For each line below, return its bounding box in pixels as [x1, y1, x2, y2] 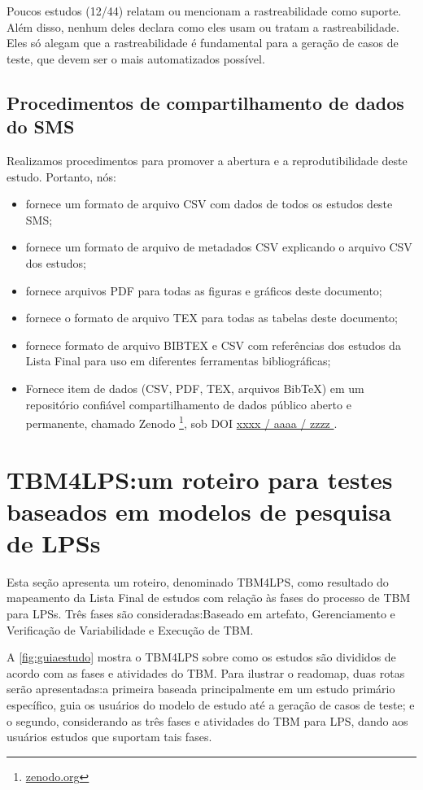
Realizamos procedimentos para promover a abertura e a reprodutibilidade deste [7, 151, 408, 168]
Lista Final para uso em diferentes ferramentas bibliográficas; [25, 352, 331, 369]
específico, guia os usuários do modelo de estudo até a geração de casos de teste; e [7, 696, 415, 713]
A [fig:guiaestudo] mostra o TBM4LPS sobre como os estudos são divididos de [7, 648, 396, 666]
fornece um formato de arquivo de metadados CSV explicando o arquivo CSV [25, 238, 412, 255]
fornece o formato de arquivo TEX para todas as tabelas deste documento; [25, 309, 398, 326]
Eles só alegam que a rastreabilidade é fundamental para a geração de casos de [7, 34, 399, 51]
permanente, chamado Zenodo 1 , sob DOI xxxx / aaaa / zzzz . [25, 412, 338, 431]
